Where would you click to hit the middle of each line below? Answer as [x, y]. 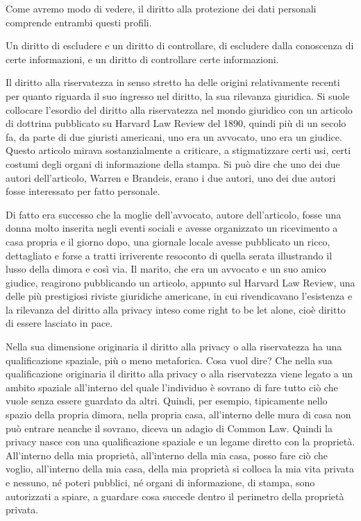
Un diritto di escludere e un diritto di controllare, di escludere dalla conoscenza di [180, 45]
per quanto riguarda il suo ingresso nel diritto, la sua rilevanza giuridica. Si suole [178, 95]
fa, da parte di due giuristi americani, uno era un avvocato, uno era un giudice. [174, 136]
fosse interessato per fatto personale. [83, 191]
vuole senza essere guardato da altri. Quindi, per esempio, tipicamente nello [167, 401]
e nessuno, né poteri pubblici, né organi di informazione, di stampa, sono [160, 482]
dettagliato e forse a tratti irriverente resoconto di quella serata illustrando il [169, 255]
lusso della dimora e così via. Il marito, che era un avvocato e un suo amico [166, 269]
